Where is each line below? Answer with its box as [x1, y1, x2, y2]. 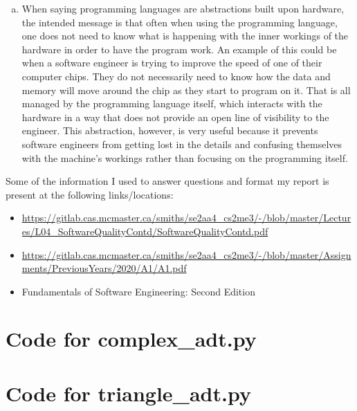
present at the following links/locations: [6, 187, 174, 201]
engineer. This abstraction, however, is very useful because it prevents [21, 123, 318, 138]
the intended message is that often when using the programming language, [21, 15, 338, 29]
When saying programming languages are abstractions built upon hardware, [21, 1, 345, 15]
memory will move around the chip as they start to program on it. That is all [21, 82, 351, 97]
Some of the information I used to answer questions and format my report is [6, 174, 329, 188]
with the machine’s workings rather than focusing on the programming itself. [21, 150, 348, 165]
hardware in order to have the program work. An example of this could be [21, 42, 337, 56]
